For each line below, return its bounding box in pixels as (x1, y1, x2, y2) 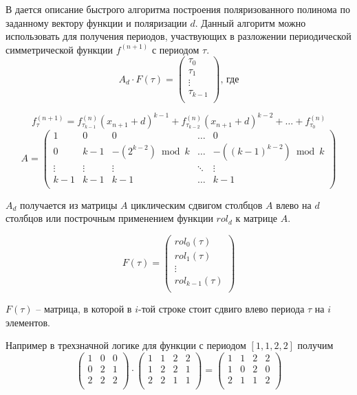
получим (297, 338, 334, 352)
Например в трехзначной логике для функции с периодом (6, 338, 246, 352)
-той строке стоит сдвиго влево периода (138, 302, 305, 316)
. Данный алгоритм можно (195, 15, 306, 30)
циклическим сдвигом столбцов (131, 197, 263, 212)
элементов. (6, 315, 50, 329)
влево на (276, 197, 312, 212)
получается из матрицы (20, 197, 118, 212)
